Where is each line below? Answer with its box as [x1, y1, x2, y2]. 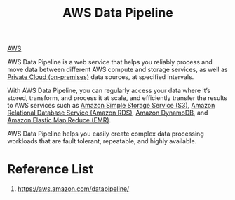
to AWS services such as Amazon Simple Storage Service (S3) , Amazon [7, 101, 215, 110]
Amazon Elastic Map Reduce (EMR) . [7, 116, 112, 124]
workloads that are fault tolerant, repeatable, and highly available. [7, 137, 197, 145]
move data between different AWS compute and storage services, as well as [7, 65, 228, 74]
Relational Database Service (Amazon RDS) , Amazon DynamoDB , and [7, 108, 208, 117]
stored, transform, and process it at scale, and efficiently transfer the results [7, 94, 228, 102]
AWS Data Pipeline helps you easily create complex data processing [7, 129, 205, 138]
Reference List [7, 162, 93, 178]
